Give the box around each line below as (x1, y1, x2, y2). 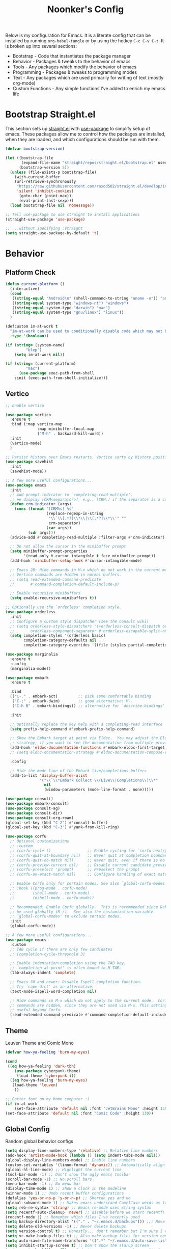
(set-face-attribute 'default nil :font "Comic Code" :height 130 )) (5, 1110, 154, 1116)
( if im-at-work (5, 1101, 38, 1106)
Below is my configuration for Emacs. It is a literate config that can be (5, 32, 151, 39)
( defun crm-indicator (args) (10, 502, 72, 507)
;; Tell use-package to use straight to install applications (5, 212, 140, 217)
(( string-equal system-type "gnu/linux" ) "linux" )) (12, 310, 124, 315)
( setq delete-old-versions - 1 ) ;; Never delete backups (5, 1224, 126, 1229)
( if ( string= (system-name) (5, 342, 65, 347)
